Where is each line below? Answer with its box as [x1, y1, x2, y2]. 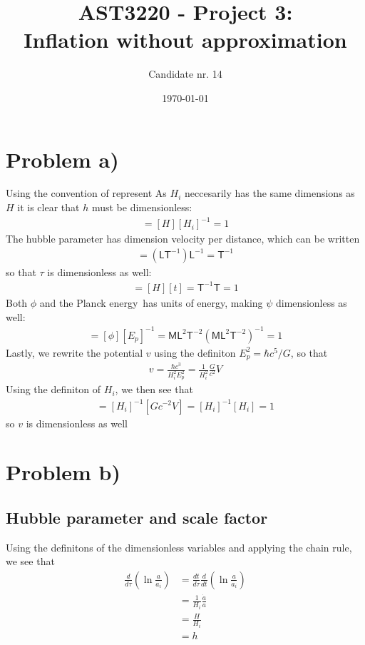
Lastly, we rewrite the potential [6, 345, 143, 360]
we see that [6, 554, 55, 569]
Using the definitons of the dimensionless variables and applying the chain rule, [6, 539, 352, 554]
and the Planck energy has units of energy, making [39, 295, 263, 310]
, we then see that [115, 382, 193, 397]
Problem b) [6, 457, 120, 487]
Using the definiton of [6, 382, 101, 397]
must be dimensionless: [91, 200, 192, 215]
